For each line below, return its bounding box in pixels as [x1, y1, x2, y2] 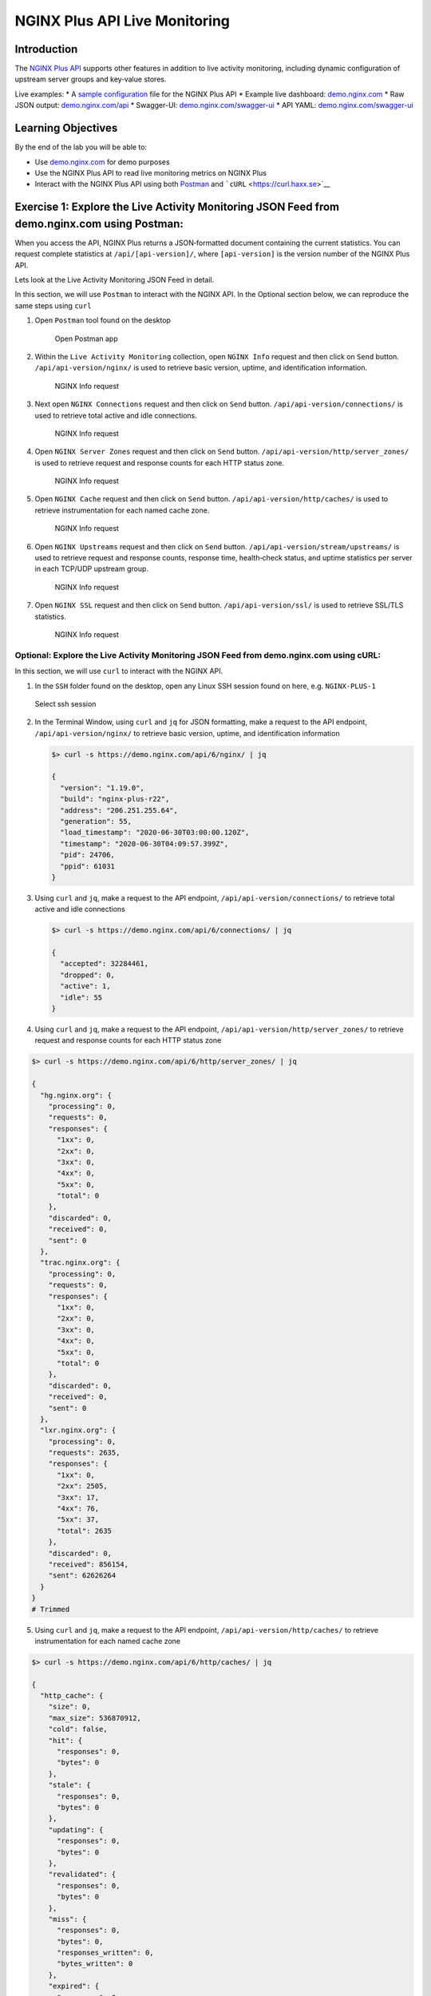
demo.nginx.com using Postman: [14, 216, 184, 231]
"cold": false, [48, 1725, 108, 1734]
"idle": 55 [60, 992, 103, 1002]
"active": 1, [60, 982, 111, 991]
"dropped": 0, [60, 970, 116, 980]
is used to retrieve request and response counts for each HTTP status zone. [34, 457, 285, 467]
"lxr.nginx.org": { [40, 1426, 117, 1435]
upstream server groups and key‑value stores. [14, 74, 167, 84]
